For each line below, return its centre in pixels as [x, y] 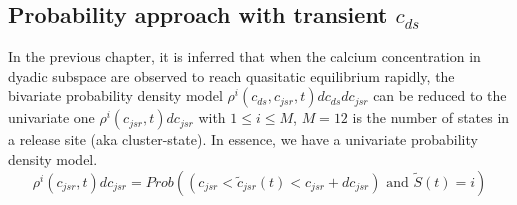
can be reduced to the [440, 95]
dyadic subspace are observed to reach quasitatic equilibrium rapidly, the [231, 75]
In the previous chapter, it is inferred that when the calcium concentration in [244, 56]
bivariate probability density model [115, 95]
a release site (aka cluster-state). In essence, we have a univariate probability [243, 139]
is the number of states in [431, 117]
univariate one [51, 117]
